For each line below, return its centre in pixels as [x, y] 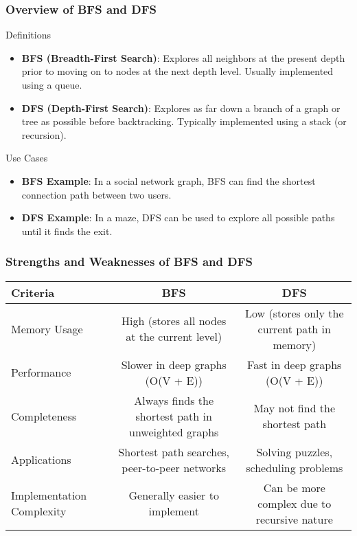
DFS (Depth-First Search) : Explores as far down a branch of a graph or [181, 108]
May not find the [295, 408]
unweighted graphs [174, 432]
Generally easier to [174, 495]
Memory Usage [47, 328]
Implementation [49, 495]
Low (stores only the [294, 313]
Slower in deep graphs [174, 364]
